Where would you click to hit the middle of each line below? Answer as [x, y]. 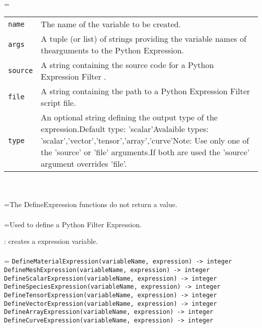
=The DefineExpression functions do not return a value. [91, 204]
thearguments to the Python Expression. [113, 50]
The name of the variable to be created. [111, 24]
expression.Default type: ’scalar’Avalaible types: [125, 129]
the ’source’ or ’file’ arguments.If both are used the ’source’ [145, 152]
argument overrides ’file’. [84, 164]
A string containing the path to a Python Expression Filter [146, 91]
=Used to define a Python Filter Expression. [73, 224]
